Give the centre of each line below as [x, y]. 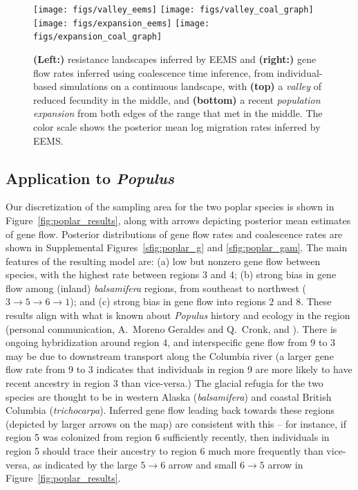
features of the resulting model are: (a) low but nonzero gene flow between [163, 261]
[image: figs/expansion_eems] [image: [122, 23]
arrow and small [202, 464]
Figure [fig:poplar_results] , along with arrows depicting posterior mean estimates [178, 220]
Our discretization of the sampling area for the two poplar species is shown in [170, 207]
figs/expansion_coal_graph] [98, 37]
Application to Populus [90, 178]
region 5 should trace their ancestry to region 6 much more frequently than [164, 451]
